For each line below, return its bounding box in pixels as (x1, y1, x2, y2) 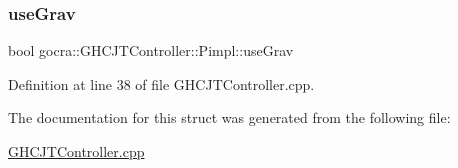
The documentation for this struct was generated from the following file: (8, 107, 451, 128)
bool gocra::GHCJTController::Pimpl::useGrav (8, 40, 294, 61)
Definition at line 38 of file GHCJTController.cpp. (8, 73, 315, 94)
